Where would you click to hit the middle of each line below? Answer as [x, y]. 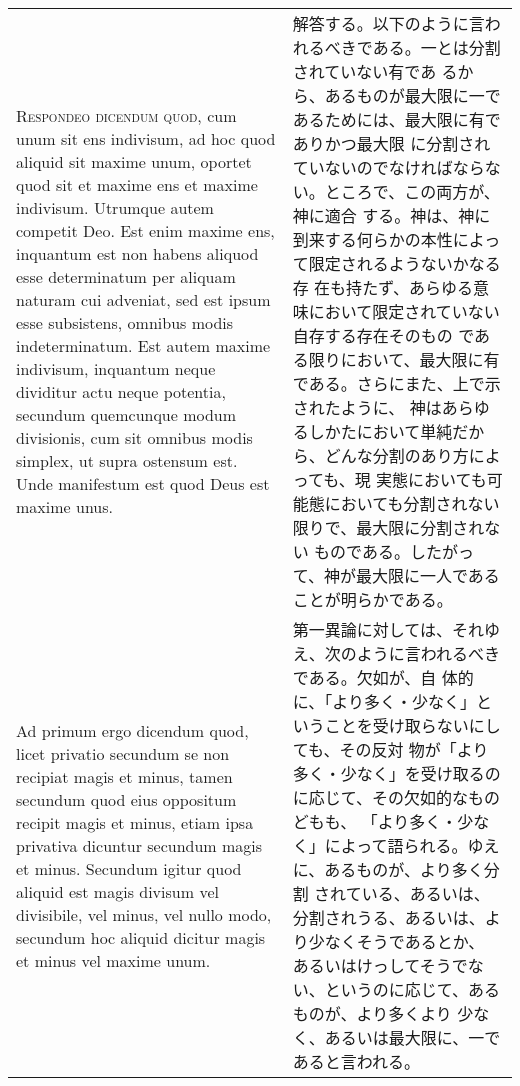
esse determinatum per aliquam [126, 276]
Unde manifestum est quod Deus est [143, 483]
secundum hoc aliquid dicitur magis [141, 937]
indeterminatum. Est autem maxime [143, 345]
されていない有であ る [375, 71]
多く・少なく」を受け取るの [396, 773]
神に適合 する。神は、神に [391, 215]
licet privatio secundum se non [123, 753]
